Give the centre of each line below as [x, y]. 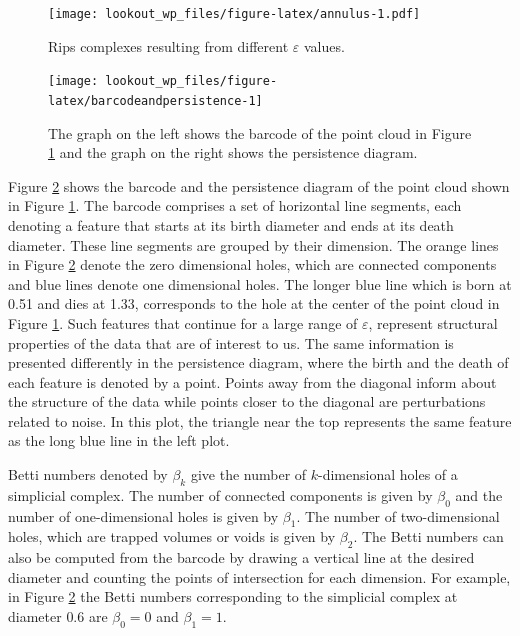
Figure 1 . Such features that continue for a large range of [183, 322]
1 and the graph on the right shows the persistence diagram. [233, 152]
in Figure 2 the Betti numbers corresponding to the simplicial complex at [233, 596]
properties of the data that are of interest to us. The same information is [231, 342]
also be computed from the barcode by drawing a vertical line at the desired [241, 557]
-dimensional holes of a [388, 474]
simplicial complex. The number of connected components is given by [220, 494]
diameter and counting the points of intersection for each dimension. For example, [259, 576]
